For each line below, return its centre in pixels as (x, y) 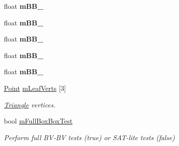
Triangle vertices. (30, 104)
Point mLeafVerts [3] (35, 88)
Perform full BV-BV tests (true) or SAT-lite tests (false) (89, 137)
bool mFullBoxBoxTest (38, 121)
